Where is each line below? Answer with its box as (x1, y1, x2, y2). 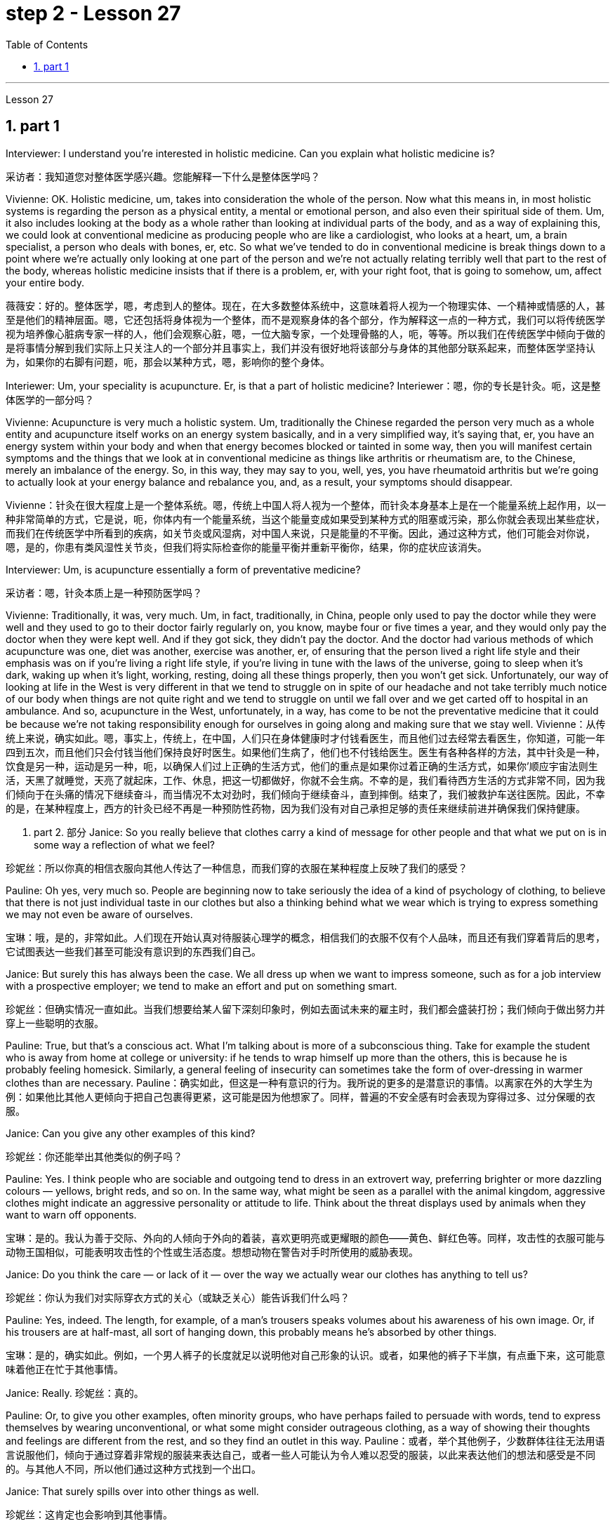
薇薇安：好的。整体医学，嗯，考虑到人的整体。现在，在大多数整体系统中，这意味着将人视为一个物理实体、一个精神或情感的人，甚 (6, 299, 605, 312)
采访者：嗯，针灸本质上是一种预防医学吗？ (6, 586, 202, 599)
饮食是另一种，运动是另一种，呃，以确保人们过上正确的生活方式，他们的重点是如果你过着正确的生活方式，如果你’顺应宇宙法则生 (6, 759, 598, 772)
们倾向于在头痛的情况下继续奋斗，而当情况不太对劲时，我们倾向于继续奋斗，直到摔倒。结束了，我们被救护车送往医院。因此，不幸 (6, 788, 605, 800)
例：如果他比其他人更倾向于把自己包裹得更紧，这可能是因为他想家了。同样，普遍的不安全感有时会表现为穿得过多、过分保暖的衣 (6, 1090, 595, 1103)
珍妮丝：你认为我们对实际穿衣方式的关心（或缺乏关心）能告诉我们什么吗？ (6, 1291, 350, 1303)
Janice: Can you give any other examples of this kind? (6, 1127, 256, 1139)
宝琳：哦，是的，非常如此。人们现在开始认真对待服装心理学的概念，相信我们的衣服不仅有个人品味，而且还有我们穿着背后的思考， (6, 931, 605, 943)
